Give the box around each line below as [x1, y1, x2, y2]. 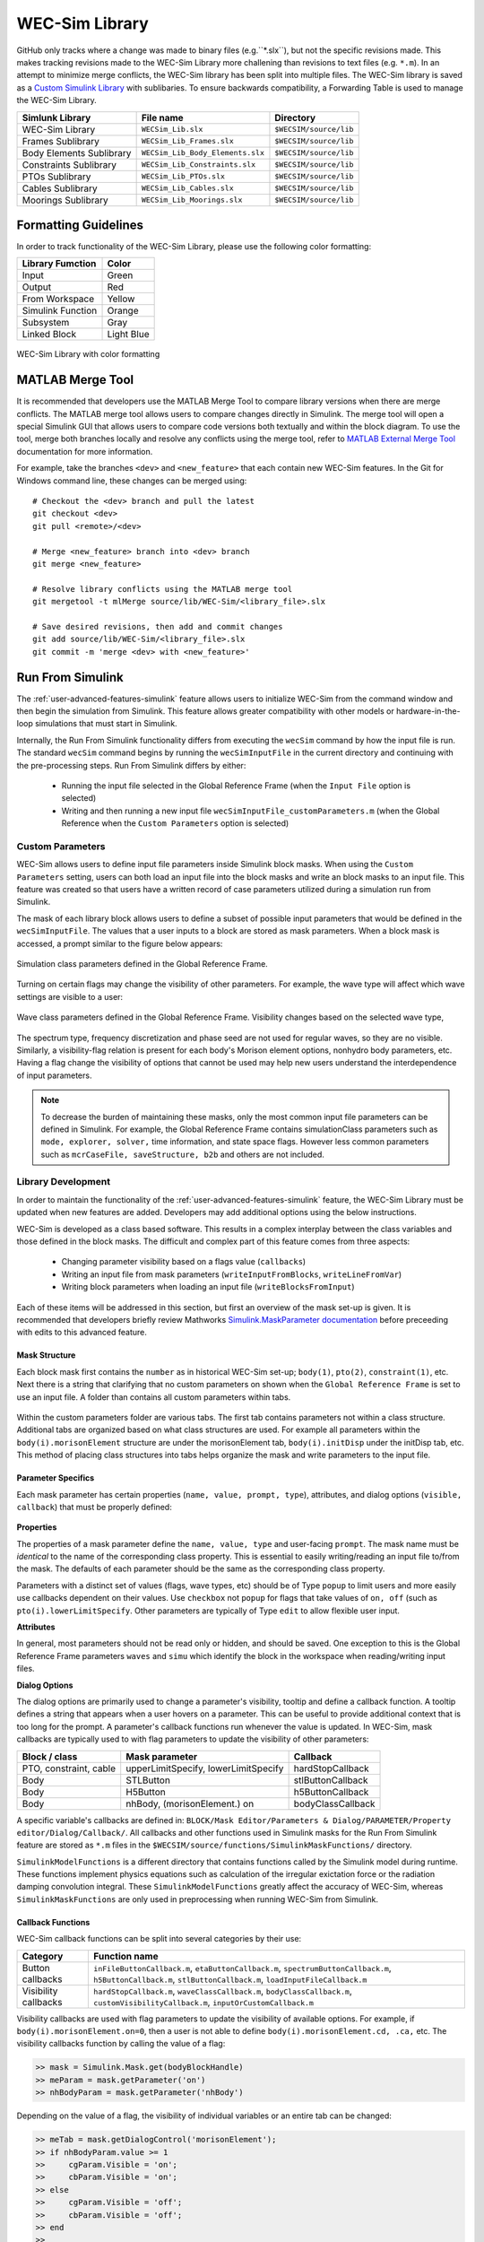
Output [22, 281, 52, 293]
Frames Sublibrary [22, 135, 100, 147]
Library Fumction [22, 257, 97, 270]
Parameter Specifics [16, 1473, 95, 1483]
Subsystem [22, 317, 70, 329]
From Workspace [22, 292, 95, 305]
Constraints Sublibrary [22, 158, 117, 170]
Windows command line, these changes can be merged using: [16, 475, 247, 486]
